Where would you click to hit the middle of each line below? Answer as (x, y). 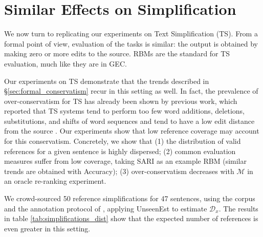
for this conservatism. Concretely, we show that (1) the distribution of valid (123, 141)
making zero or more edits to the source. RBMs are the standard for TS (117, 53)
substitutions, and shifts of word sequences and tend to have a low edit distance (129, 121)
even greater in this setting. (47, 228)
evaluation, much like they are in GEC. (65, 63)
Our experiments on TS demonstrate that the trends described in (107, 81)
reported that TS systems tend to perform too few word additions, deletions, (124, 111)
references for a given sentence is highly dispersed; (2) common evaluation (120, 151)
